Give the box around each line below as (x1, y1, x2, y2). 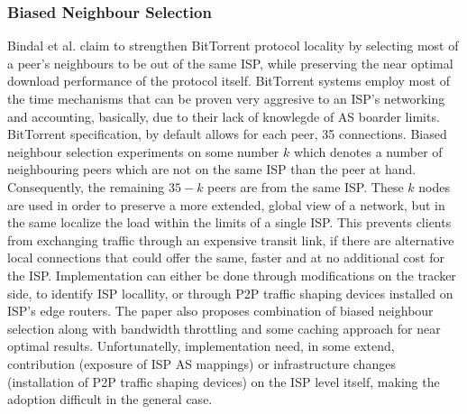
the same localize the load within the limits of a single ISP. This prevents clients (7, 213, 452, 232)
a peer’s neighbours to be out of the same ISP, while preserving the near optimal (7, 53, 453, 72)
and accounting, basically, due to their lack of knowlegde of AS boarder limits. (7, 106, 440, 125)
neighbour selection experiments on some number (7, 142, 279, 161)
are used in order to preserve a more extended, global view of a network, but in (7, 195, 445, 214)
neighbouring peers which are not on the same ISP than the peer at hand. (7, 160, 417, 179)
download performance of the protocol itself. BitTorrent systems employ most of (7, 71, 451, 90)
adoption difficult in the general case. (7, 390, 213, 409)
